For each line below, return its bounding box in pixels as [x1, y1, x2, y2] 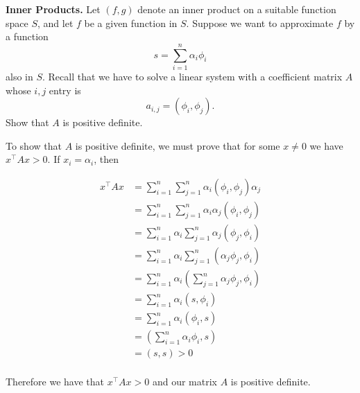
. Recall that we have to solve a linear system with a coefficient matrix [42, 69, 343, 83]
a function [6, 29, 49, 44]
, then [94, 152, 119, 166]
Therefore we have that [6, 374, 105, 389]
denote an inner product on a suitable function [137, 2, 336, 16]
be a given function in [84, 15, 178, 30]
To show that [6, 138, 62, 152]
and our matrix [152, 374, 217, 389]
